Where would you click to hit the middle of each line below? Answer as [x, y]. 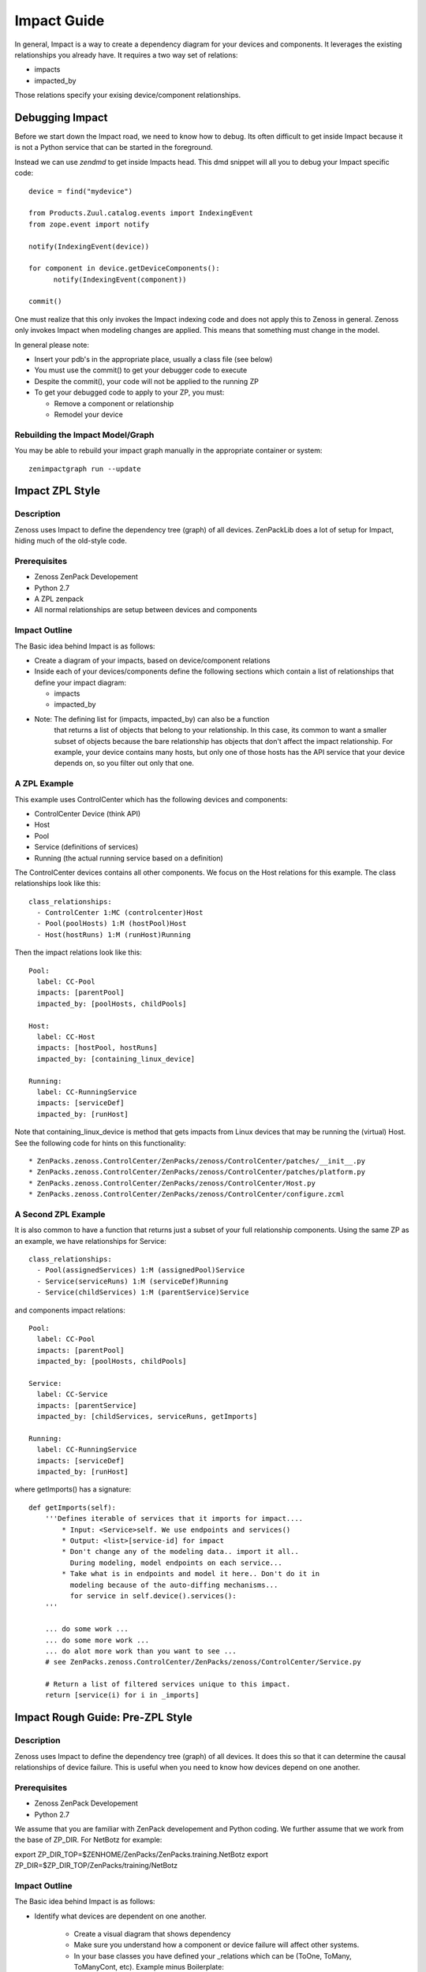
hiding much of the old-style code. [71, 541]
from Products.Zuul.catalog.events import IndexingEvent [141, 213]
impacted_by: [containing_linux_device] [116, 1059]
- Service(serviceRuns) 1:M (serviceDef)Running [133, 1281]
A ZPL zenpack [59, 599]
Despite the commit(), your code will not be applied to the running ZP [147, 381]
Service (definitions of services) [86, 847]
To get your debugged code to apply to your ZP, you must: [129, 392]
